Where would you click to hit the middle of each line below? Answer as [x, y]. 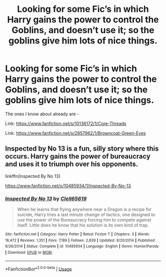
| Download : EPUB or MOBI [29, 253]
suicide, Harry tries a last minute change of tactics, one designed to [86, 215]
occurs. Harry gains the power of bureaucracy [78, 156]
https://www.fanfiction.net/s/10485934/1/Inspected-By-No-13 [68, 186]
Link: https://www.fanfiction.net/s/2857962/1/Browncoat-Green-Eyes [76, 133]
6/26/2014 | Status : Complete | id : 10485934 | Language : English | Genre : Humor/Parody [82, 246]
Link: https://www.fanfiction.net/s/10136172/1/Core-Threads [66, 123]
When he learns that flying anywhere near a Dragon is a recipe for [84, 210]
